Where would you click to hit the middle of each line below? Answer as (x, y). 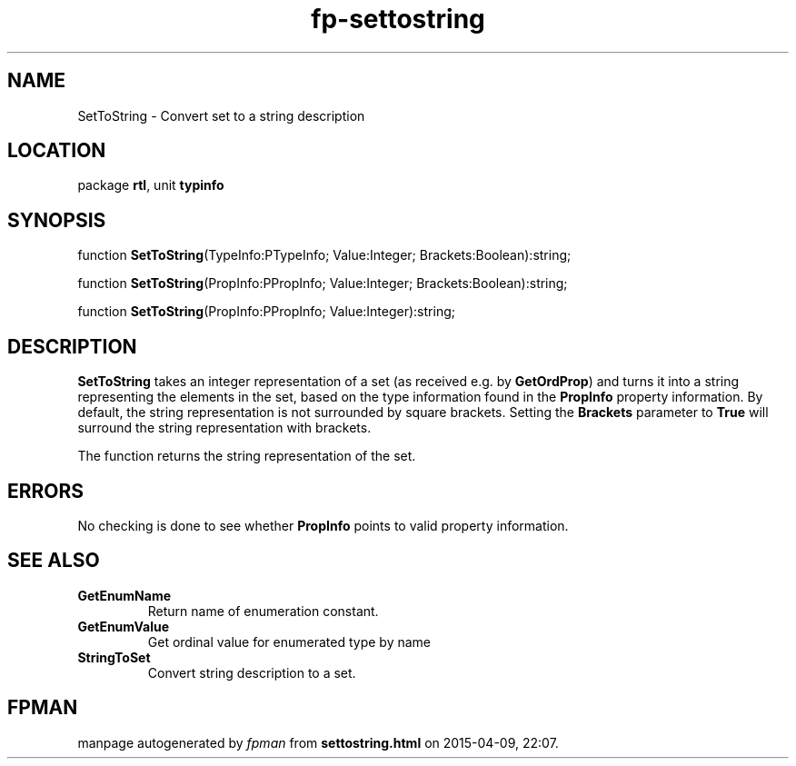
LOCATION (57, 151)
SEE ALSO (54, 561)
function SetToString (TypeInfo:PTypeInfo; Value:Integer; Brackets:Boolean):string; (324, 255)
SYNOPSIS (57, 220)
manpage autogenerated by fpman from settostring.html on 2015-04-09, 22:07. (318, 742)
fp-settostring (398, 19)
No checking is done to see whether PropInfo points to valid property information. (323, 525)
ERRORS (46, 491)
